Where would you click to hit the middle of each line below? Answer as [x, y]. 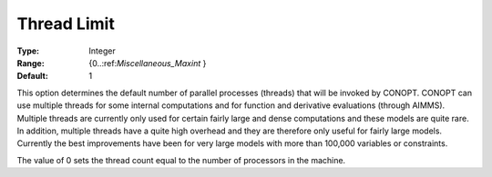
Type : [28, 51]
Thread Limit [66, 24]
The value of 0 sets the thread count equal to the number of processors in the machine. [181, 160]
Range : [31, 63]
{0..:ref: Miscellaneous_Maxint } [148, 63]
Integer [102, 51]
